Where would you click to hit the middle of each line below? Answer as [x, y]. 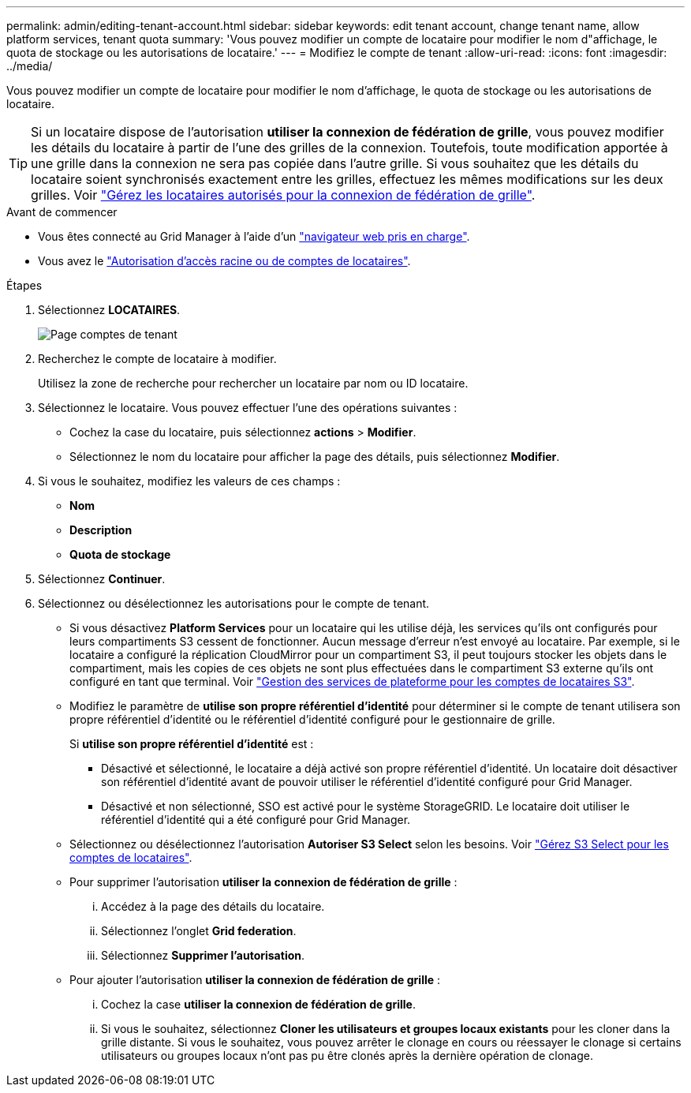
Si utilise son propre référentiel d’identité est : [192, 744]
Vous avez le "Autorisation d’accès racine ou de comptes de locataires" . [224, 261]
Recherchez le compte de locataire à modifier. [157, 359]
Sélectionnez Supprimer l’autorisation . [203, 955]
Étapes [24, 285]
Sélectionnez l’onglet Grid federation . [199, 931]
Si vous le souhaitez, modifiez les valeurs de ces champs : [189, 481]
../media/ [30, 66]
